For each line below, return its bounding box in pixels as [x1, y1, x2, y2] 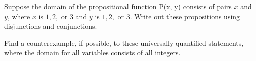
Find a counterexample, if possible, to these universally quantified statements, [4, 37, 244, 48]
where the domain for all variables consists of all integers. [4, 47, 181, 58]
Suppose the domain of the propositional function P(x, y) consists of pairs [4, 1, 232, 11]
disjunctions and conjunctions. [4, 21, 97, 31]
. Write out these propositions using [130, 11, 240, 21]
